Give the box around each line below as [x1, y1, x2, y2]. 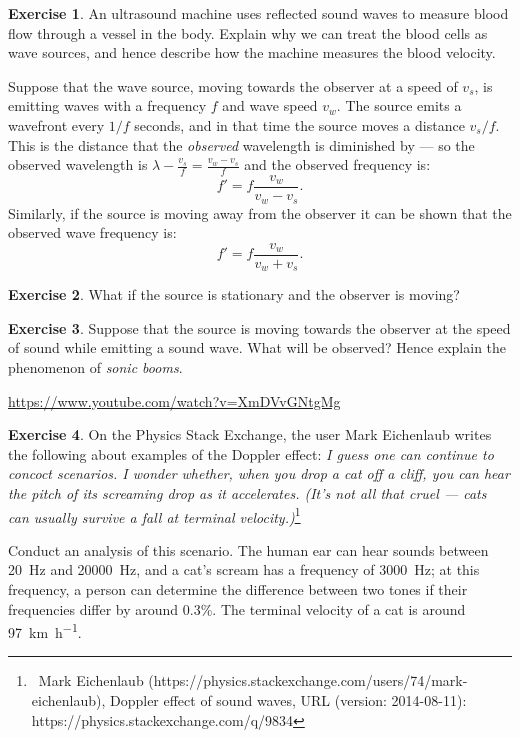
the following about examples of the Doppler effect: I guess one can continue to [8, 443, 494, 464]
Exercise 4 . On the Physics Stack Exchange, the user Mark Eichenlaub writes [8, 424, 492, 445]
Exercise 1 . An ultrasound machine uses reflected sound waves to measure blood [8, 3, 509, 23]
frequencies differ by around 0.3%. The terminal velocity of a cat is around [8, 598, 466, 619]
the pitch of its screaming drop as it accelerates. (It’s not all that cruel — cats [8, 482, 487, 503]
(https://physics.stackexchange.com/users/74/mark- [148, 670, 468, 691]
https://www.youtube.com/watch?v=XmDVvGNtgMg [8, 390, 341, 411]
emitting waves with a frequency [8, 95, 207, 116]
